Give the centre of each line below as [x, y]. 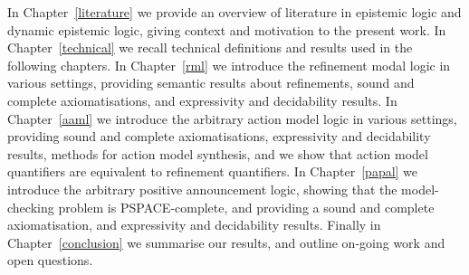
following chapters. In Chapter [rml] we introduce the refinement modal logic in [229, 65]
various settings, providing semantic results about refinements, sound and [211, 83]
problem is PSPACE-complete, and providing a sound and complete [246, 207]
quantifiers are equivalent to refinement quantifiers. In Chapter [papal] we [213, 171]
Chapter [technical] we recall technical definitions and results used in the [210, 47]
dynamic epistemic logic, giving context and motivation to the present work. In [227, 29]
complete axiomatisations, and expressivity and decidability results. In [202, 100]
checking [31, 207]
